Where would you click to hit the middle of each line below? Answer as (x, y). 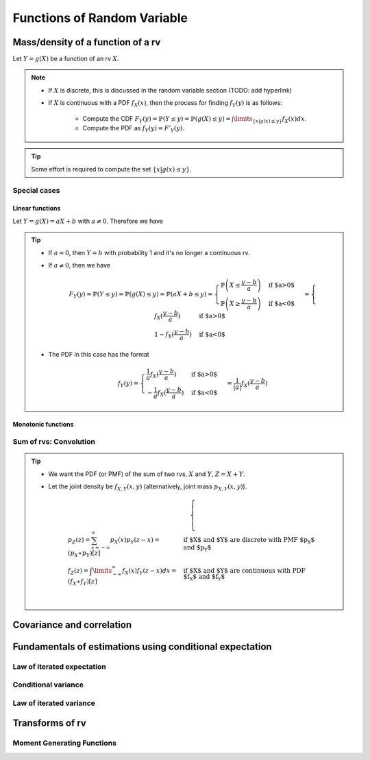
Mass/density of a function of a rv (87, 42)
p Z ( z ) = (79, 541)
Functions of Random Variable (100, 18)
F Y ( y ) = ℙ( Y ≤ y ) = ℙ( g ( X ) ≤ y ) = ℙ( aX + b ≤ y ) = (141, 295)
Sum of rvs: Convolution (54, 442)
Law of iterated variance (54, 703)
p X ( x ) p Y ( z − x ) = (135, 541)
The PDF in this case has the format (99, 354)
